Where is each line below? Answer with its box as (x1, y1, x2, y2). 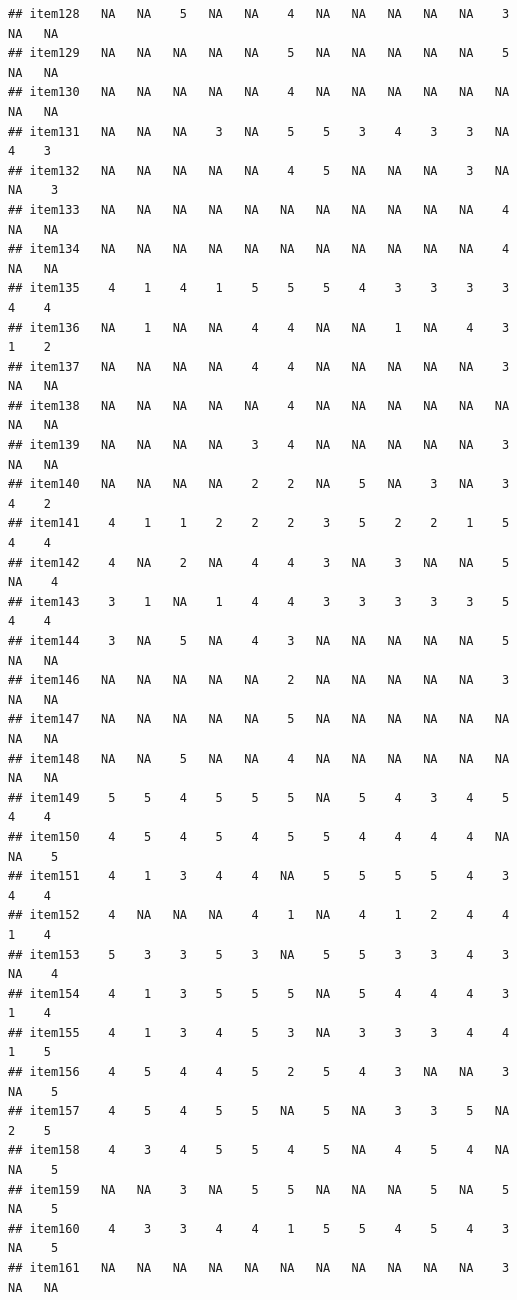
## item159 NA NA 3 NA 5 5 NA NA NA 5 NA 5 (8, 1182, 510, 1197)
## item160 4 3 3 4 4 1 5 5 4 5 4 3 (8, 1221, 510, 1236)
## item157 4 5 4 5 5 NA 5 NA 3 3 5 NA (8, 1104, 510, 1119)
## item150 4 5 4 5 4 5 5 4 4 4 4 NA (8, 829, 510, 844)
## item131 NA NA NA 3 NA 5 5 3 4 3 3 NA (8, 124, 510, 139)
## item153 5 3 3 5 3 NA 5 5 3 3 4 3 (8, 947, 510, 962)
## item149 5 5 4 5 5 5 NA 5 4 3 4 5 (8, 790, 510, 805)
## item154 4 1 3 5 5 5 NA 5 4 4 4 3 (8, 986, 510, 1001)
